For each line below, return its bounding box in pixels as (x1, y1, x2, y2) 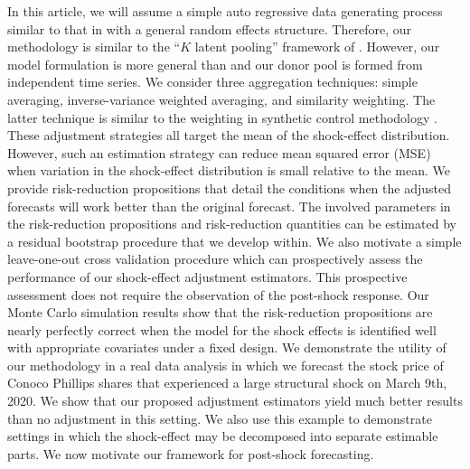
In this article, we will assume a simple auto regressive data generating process (7, 2, 443, 20)
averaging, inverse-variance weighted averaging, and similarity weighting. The (7, 89, 436, 108)
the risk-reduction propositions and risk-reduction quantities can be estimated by (7, 214, 456, 233)
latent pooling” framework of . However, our (194, 37, 440, 56)
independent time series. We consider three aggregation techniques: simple (7, 72, 418, 91)
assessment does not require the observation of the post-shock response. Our (7, 285, 429, 304)
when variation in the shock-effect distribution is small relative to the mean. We (7, 161, 451, 180)
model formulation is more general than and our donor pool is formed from (7, 54, 423, 73)
